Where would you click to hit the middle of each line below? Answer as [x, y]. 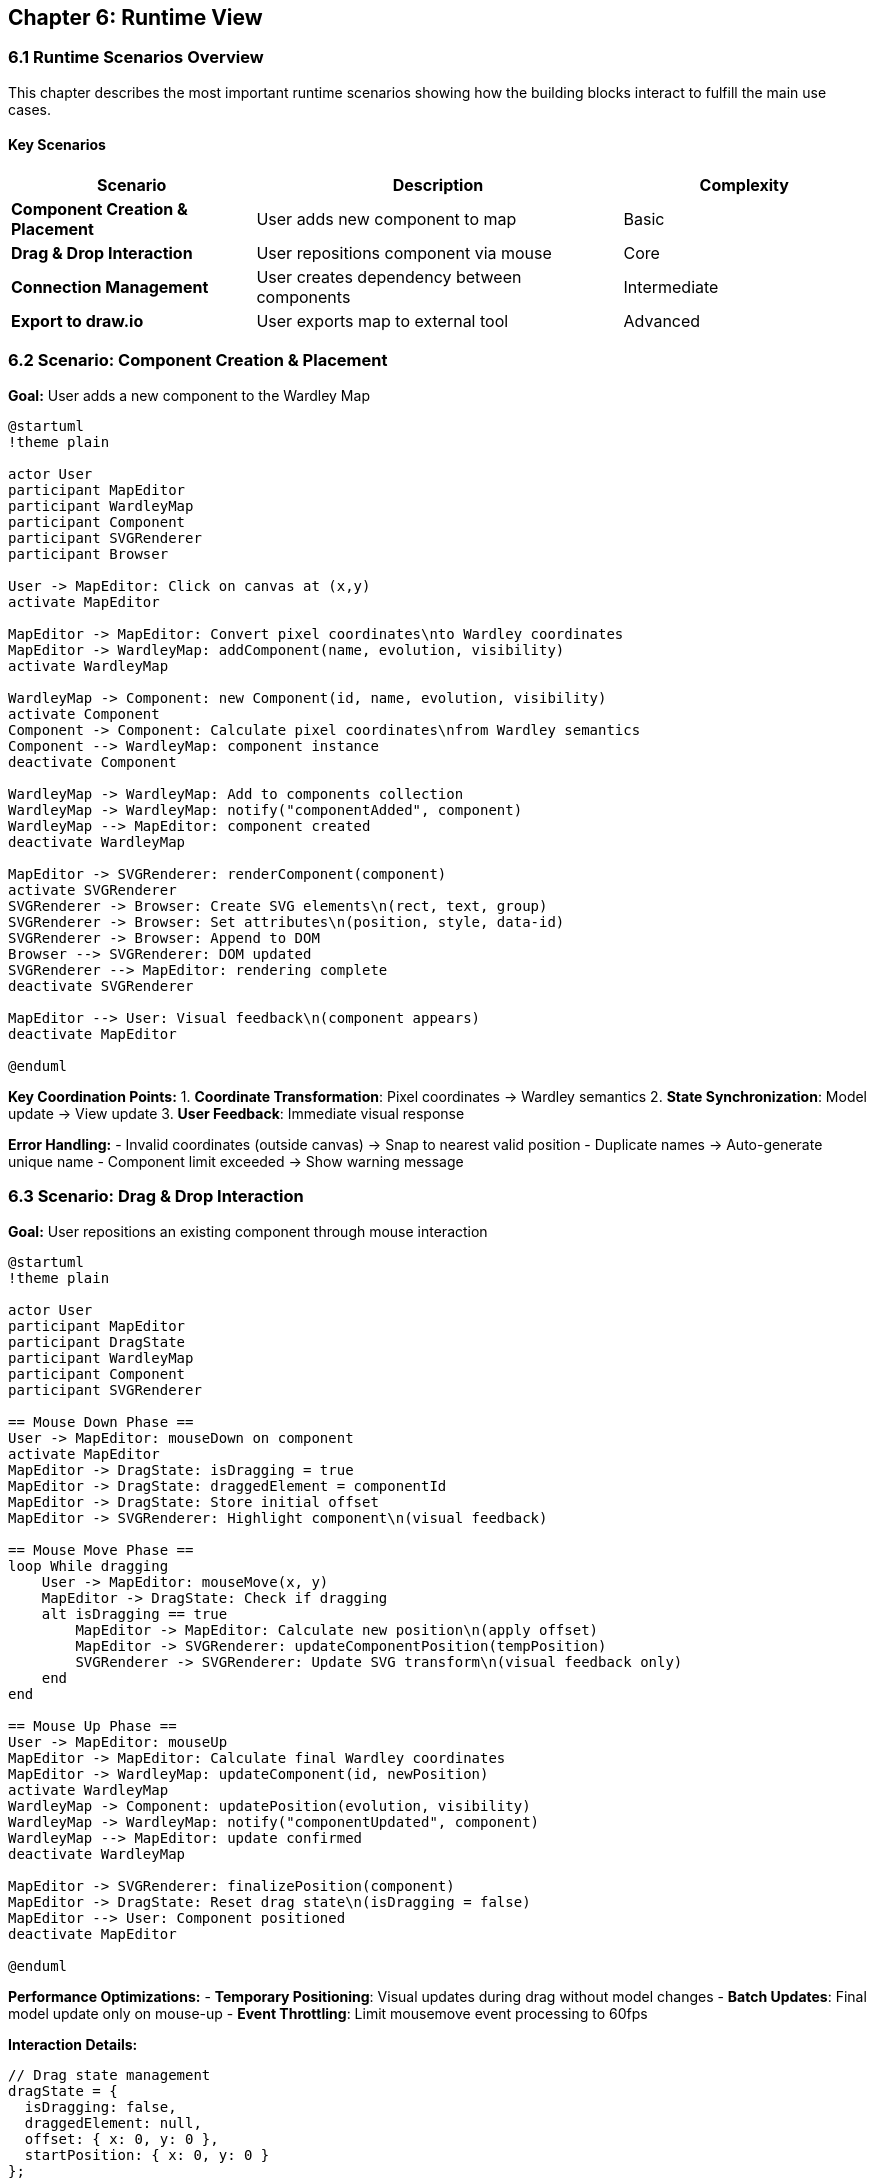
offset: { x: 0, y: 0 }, [121, 2138]
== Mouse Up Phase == [92, 1725]
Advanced [662, 321]
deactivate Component [92, 761]
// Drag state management [109, 2074]
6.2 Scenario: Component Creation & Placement [198, 360]
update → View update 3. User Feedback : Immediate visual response [236, 1113]
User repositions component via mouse [404, 253]
